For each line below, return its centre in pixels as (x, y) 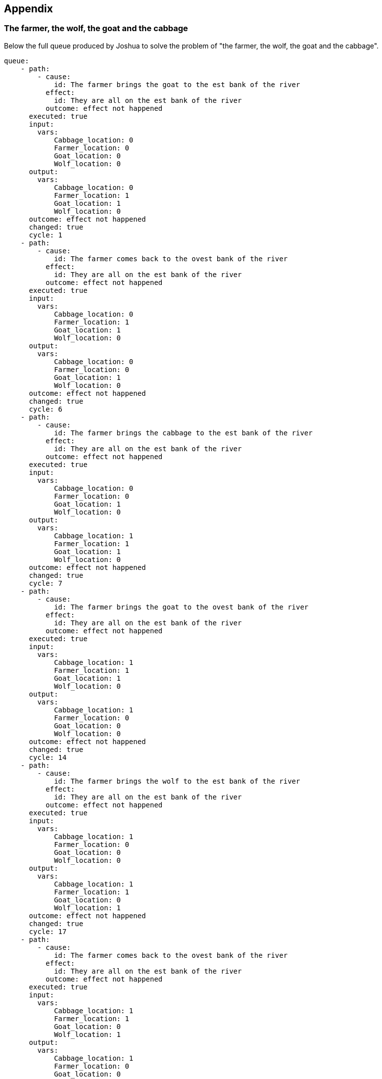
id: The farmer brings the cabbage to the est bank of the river (183, 433)
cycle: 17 (48, 931)
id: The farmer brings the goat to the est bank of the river (177, 84)
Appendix (28, 9)
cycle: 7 (46, 583)
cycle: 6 (46, 409)
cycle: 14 (48, 757)
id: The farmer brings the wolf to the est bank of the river (177, 781)
